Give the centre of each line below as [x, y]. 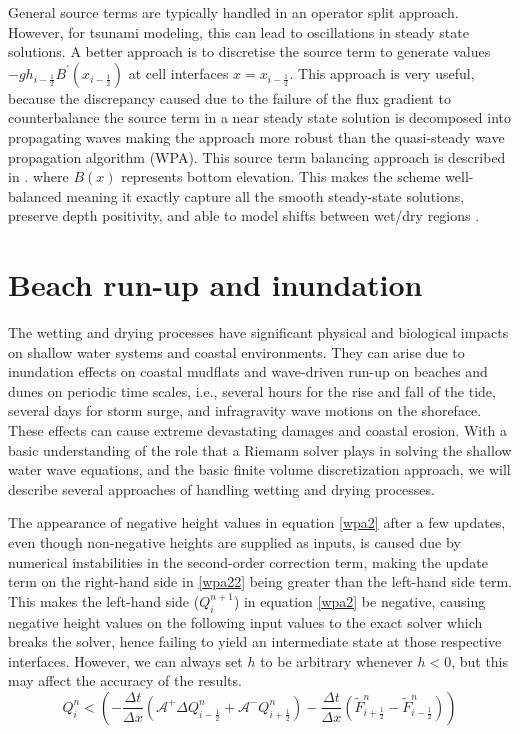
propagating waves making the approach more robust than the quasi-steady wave [256, 136]
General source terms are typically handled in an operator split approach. [233, 12]
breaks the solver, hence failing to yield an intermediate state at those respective [255, 641]
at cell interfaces [178, 72]
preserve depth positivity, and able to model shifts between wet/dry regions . [244, 215]
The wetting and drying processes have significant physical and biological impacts [258, 332]
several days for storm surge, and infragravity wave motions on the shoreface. [245, 410]
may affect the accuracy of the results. [125, 680]
